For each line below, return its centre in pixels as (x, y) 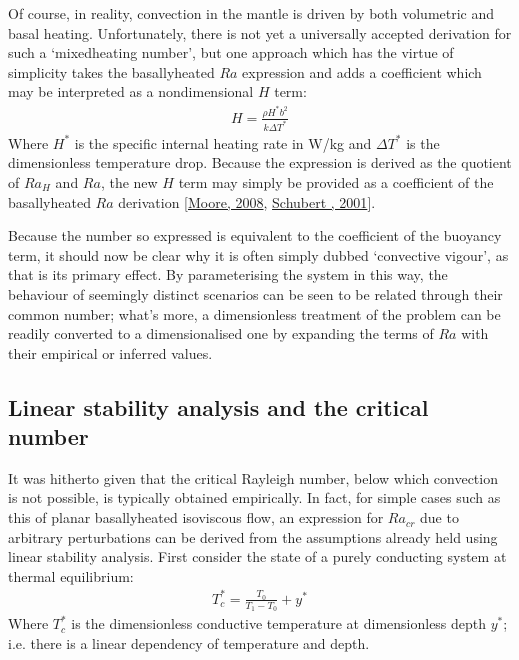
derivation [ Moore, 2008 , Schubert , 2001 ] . (247, 201)
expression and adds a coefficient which (362, 71)
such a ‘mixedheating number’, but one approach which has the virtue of (231, 52)
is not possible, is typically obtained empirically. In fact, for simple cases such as (254, 497)
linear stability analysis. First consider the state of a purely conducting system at (257, 556)
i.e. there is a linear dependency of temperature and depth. (189, 642)
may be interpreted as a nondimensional (131, 91)
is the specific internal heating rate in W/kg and (223, 142)
